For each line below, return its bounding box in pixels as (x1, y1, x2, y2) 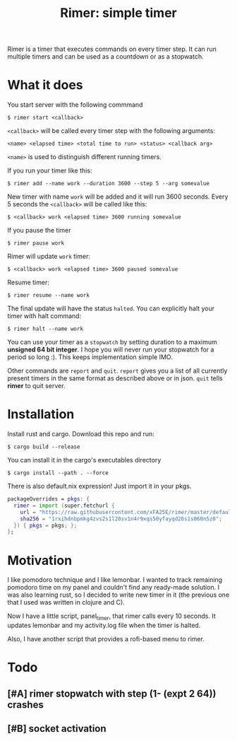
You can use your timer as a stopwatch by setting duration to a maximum (7, 338, 217, 346)
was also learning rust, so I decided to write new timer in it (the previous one (7, 590, 230, 599)
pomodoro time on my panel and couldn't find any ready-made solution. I (7, 583, 220, 592)
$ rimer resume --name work (7, 292, 90, 299)
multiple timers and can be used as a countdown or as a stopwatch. (7, 52, 204, 61)
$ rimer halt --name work (7, 325, 83, 333)
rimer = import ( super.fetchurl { (13, 502, 115, 509)
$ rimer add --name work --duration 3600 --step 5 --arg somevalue (7, 180, 210, 187)
